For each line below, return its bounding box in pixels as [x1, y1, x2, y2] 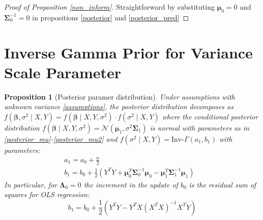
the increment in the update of [83, 179, 178, 190]
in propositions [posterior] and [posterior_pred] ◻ [32, 12, 189, 22]
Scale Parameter [4, 61, 122, 82]
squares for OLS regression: [4, 189, 90, 200]
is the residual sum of [189, 179, 256, 190]
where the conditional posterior [162, 111, 258, 121]
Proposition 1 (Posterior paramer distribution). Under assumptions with [4, 91, 235, 102]
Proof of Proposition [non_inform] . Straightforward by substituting [4, 2, 215, 12]
